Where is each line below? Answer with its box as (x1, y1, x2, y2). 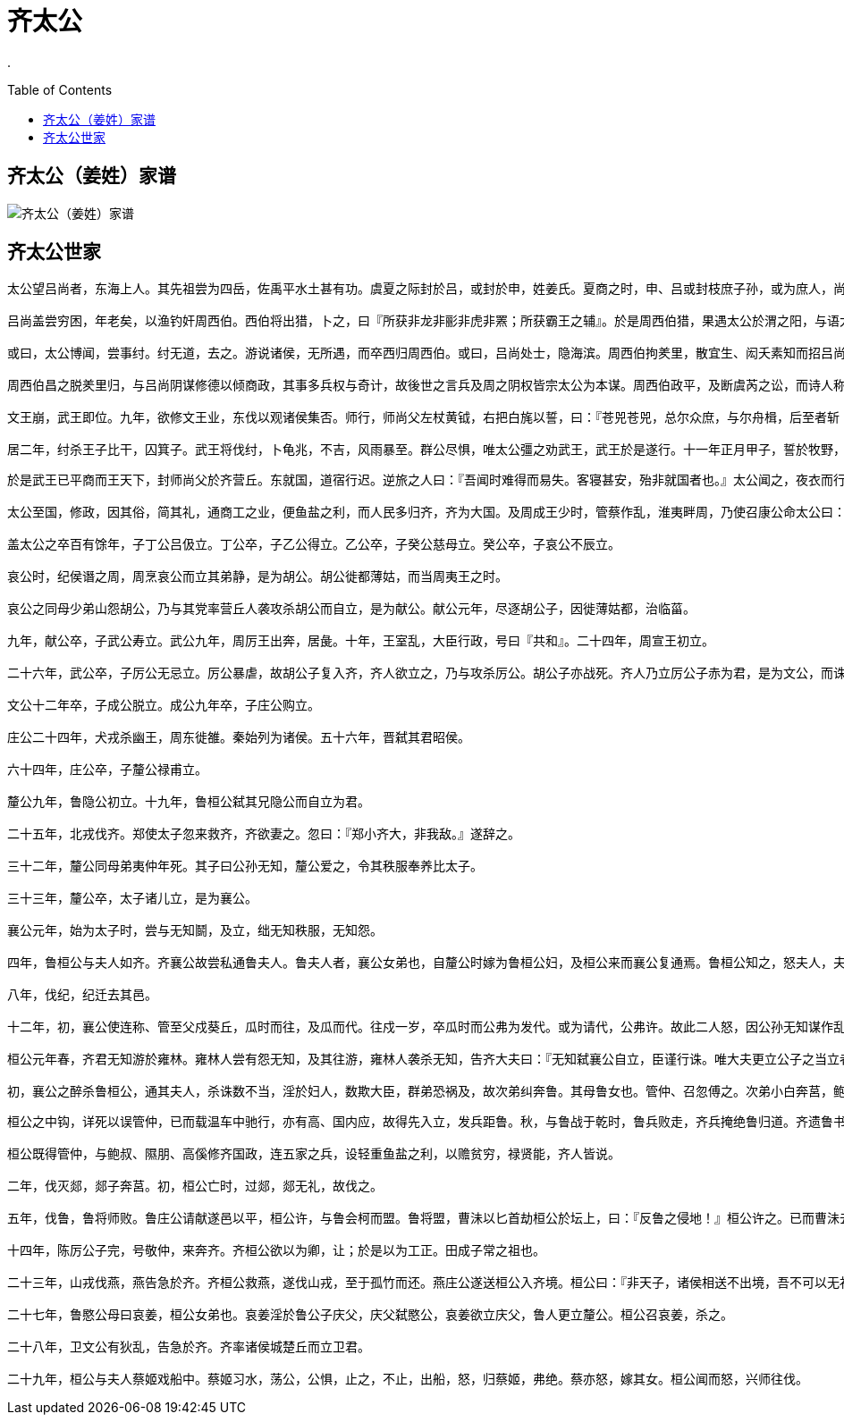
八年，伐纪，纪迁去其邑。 (7, 988, 157, 1003)
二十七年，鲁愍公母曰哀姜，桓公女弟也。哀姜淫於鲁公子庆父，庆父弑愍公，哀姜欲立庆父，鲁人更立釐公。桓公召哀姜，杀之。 (7, 1308, 733, 1323)
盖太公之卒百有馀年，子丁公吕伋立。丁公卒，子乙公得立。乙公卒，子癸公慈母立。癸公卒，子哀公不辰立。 (7, 537, 620, 552)
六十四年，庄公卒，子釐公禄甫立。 (7, 762, 207, 778)
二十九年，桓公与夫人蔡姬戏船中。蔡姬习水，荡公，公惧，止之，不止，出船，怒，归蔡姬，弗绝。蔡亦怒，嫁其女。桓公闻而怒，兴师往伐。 (7, 1372, 808, 1387)
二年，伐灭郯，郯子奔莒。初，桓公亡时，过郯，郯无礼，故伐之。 (7, 1179, 383, 1194)
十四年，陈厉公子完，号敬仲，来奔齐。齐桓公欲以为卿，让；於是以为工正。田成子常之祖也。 (7, 1243, 545, 1258)
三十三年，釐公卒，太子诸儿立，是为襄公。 (7, 891, 257, 906)
